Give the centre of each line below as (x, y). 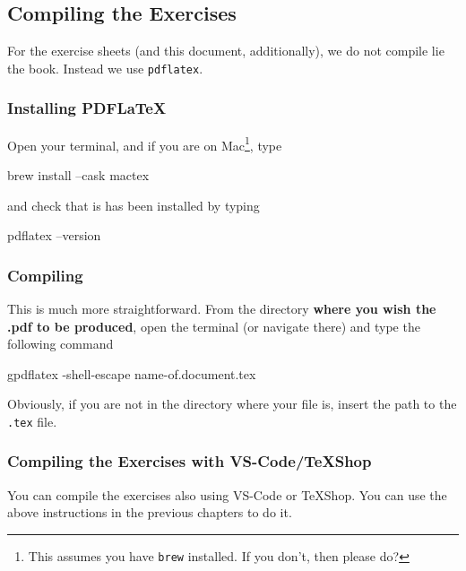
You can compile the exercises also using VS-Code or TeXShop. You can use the (227, 494)
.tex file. (32, 421)
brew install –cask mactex (78, 174)
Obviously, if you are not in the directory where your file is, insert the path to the (232, 404)
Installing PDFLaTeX (87, 108)
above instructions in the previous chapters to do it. (150, 512)
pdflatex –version (54, 235)
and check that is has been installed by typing (134, 205)
